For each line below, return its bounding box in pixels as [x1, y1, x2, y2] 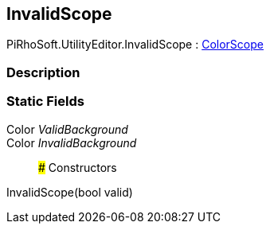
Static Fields [6, 93, 84, 110]
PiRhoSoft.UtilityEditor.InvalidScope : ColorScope [6, 37, 264, 52]
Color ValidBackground [6, 122, 128, 136]
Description [6, 64, 80, 80]
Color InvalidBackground [6, 135, 137, 150]
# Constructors [38, 160, 117, 174]
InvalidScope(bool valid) [6, 185, 133, 199]
